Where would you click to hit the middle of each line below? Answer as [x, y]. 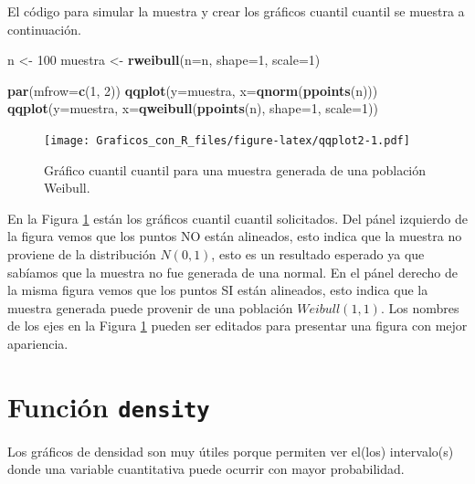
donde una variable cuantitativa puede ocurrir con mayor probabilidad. [206, 469]
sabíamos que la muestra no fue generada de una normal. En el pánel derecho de [232, 272]
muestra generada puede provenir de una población [150, 307]
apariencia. [38, 343]
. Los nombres [420, 307]
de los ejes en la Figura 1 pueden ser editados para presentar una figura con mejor [237, 326]
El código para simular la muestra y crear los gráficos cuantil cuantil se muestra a [236, 11]
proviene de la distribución [82, 254]
